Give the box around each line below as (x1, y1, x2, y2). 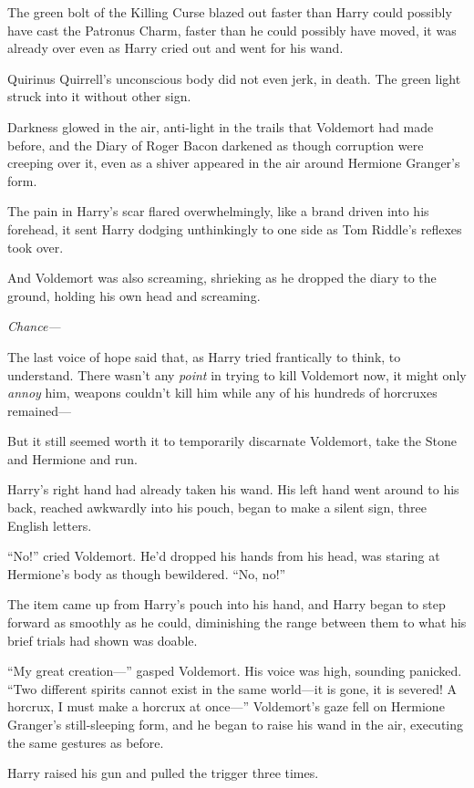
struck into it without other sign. (7, 87, 191, 106)
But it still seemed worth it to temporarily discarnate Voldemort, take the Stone (7, 431, 457, 451)
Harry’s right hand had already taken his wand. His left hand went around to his (7, 480, 459, 499)
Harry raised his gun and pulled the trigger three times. (7, 763, 319, 783)
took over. (7, 237, 64, 256)
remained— (7, 400, 72, 420)
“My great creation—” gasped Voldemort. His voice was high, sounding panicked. (7, 661, 462, 680)
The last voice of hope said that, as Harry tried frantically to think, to (7, 347, 401, 366)
